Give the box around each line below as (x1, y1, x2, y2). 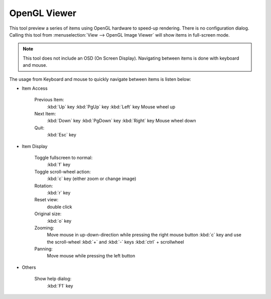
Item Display (22, 143, 48, 149)
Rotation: (34, 183, 53, 189)
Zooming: (34, 225, 55, 231)
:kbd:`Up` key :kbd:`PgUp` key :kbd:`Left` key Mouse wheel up (47, 103, 176, 110)
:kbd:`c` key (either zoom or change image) (47, 176, 137, 182)
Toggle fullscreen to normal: (34, 155, 93, 161)
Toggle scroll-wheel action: (34, 169, 91, 175)
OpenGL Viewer (9, 8, 77, 19)
